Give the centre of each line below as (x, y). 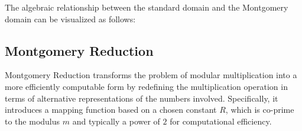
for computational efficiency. (221, 121)
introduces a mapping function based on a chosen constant (111, 110)
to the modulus (33, 121)
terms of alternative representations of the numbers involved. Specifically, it (142, 98)
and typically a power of (116, 121)
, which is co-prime (260, 110)
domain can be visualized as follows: (70, 19)
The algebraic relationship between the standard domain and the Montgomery (147, 7)
